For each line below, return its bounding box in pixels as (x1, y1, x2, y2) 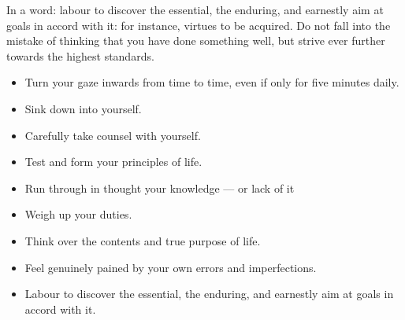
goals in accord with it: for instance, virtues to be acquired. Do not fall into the (6, 17, 391, 33)
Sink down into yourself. (24, 100, 142, 116)
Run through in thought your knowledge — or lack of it (24, 179, 295, 196)
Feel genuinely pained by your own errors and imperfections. (24, 259, 317, 275)
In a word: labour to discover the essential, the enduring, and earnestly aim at (6, 2, 384, 17)
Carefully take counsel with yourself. (24, 127, 201, 143)
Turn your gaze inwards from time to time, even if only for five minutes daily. (24, 74, 399, 90)
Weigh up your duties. (24, 206, 132, 223)
